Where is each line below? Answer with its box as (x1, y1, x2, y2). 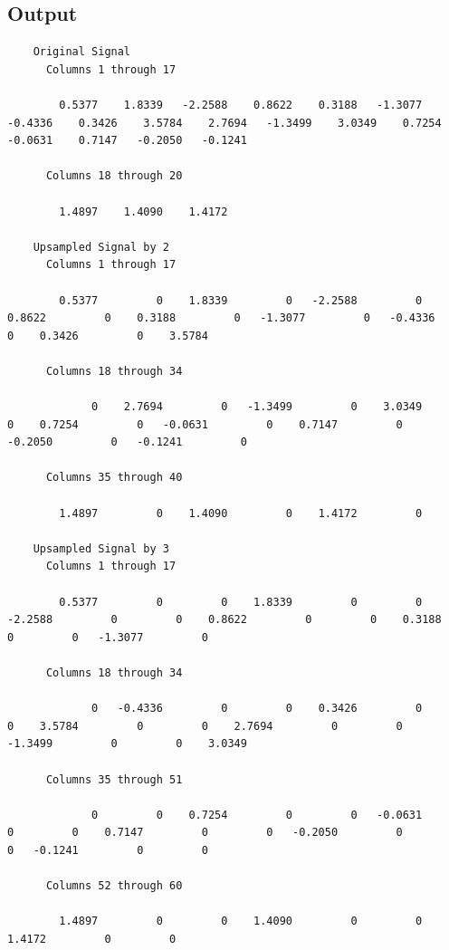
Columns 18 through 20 (45, 169, 183, 183)
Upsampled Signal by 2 (33, 240, 169, 254)
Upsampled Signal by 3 (33, 542, 169, 555)
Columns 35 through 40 (45, 471, 183, 485)
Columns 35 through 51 (45, 772, 183, 786)
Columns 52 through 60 (45, 879, 183, 893)
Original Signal (33, 45, 131, 59)
